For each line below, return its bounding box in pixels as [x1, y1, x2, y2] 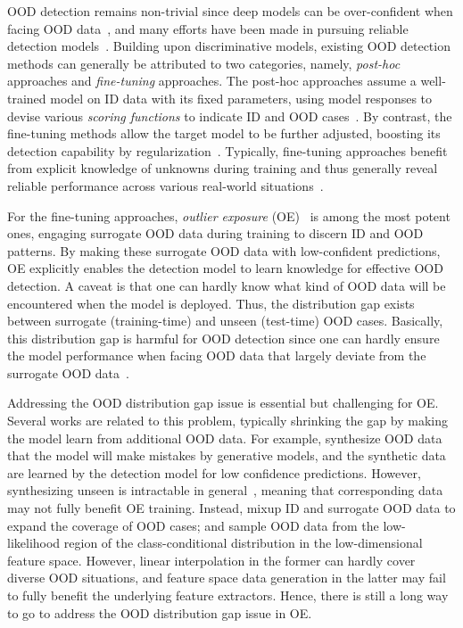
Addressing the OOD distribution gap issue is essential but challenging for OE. [7, 393, 439, 412]
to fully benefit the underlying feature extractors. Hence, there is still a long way [7, 586, 449, 604]
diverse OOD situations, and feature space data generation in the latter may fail [7, 568, 446, 587]
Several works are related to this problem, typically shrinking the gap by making [7, 411, 448, 430]
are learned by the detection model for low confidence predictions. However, [7, 463, 421, 482]
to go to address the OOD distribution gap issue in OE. [7, 603, 312, 622]
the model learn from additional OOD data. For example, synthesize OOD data [7, 428, 442, 447]
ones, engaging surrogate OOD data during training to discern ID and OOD [7, 224, 424, 243]
